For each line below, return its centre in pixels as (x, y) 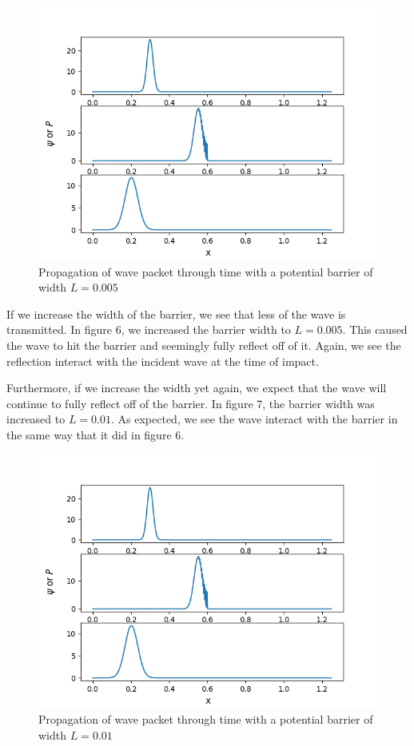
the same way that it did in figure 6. (96, 434)
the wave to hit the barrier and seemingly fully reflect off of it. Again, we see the (204, 345)
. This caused (375, 329)
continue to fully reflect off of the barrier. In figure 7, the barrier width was (191, 403)
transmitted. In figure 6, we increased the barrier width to (149, 329)
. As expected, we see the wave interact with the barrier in (255, 419)
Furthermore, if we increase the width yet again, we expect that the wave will (197, 388)
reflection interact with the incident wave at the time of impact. (163, 361)
